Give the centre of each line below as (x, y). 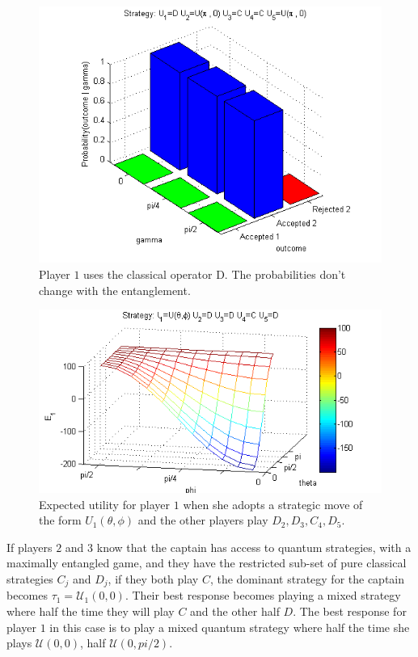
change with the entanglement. (115, 290)
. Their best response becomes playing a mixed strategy (263, 595)
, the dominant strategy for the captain (307, 578)
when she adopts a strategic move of (273, 504)
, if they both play (153, 578)
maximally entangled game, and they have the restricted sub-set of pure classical (207, 563)
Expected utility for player (105, 504)
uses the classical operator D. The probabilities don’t (215, 274)
